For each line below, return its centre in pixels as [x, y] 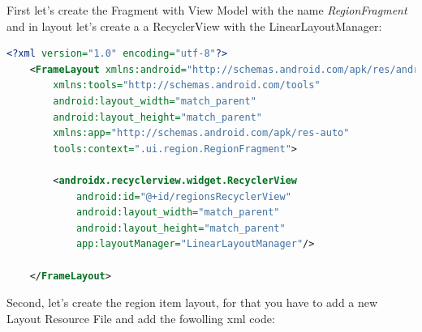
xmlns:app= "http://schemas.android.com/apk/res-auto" [201, 133]
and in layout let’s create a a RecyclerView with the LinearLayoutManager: [194, 26]
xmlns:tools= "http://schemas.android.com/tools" [187, 85]
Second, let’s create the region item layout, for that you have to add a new [192, 302]
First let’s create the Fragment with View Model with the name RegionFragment [207, 10]
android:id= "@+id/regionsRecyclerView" [183, 196]
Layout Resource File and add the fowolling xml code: [141, 318]
